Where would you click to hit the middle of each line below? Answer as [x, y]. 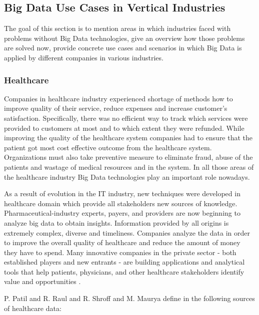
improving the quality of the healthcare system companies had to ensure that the [128, 138]
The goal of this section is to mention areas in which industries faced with [117, 28]
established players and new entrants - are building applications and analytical [124, 262]
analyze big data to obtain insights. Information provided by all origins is [116, 222]
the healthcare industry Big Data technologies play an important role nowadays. [127, 176]
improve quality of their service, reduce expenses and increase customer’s [116, 108]
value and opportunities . [42, 281]
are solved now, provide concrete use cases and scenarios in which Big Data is [123, 48]
